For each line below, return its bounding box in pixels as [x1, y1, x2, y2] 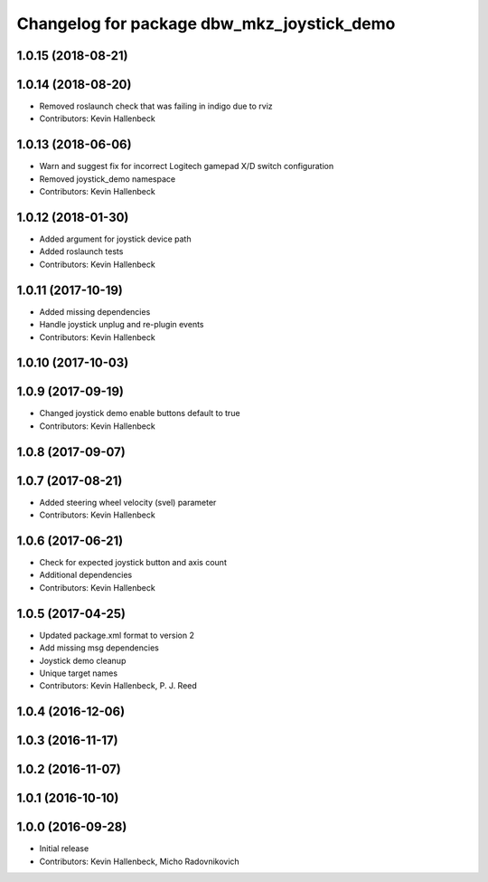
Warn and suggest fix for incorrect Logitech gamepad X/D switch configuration [39, 161, 334, 172]
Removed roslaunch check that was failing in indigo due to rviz [39, 100, 273, 112]
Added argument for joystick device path [39, 233, 192, 244]
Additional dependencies [39, 570, 133, 581]
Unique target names [39, 668, 117, 678]
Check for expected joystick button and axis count [39, 557, 228, 568]
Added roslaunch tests [39, 246, 124, 257]
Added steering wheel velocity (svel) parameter [39, 497, 217, 507]
